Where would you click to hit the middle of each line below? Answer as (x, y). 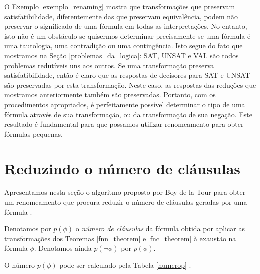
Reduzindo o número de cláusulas (122, 168)
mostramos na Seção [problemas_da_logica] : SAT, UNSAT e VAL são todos (121, 55)
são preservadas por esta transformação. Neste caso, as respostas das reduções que (130, 85)
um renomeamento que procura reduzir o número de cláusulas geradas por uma (126, 202)
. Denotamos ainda (63, 248)
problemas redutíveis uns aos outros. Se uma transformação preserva (109, 65)
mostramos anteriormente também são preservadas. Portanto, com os (110, 95)
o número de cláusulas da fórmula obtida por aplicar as (160, 229)
